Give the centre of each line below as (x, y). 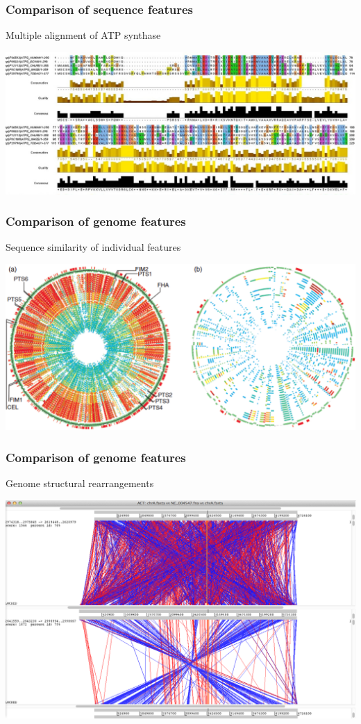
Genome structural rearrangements (80, 483)
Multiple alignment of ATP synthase (83, 35)
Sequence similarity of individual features (93, 247)
